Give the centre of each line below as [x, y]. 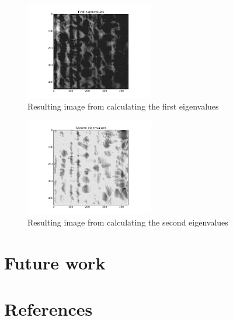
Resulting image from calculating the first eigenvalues [123, 106]
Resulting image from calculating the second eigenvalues [128, 222]
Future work [55, 263]
